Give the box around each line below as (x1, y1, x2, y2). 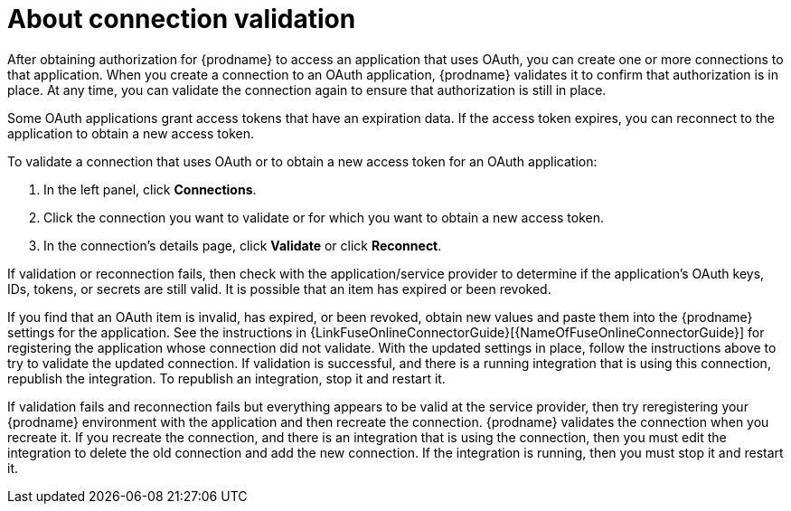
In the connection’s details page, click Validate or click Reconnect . (43, 237, 442, 253)
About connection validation (7, 4, 356, 34)
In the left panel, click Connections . (43, 181, 257, 197)
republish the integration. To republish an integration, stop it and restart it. (7, 370, 446, 386)
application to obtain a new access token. (7, 125, 254, 141)
